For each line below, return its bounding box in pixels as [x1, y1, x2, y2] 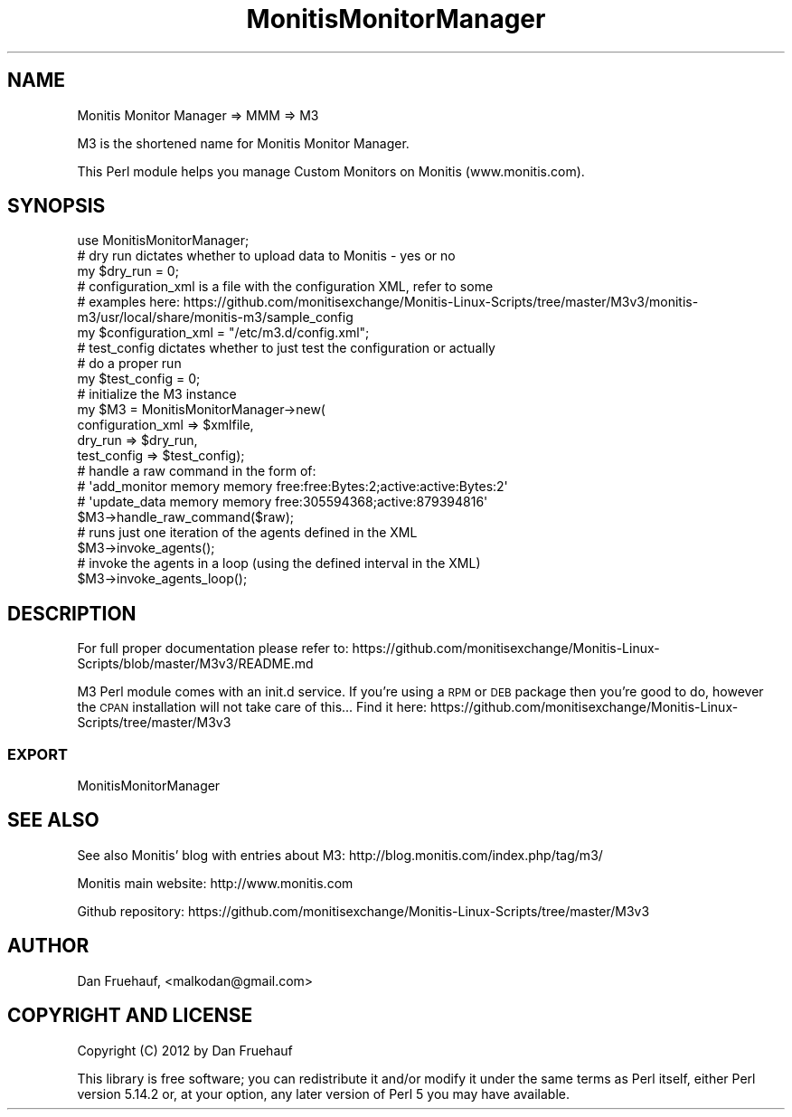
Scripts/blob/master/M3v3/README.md [77, 656, 314, 672]
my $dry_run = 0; [77, 263, 179, 279]
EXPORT [7, 744, 68, 763]
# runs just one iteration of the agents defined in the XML [77, 525, 418, 541]
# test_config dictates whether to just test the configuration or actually [77, 340, 495, 356]
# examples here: [77, 294, 180, 310]
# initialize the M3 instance [77, 386, 237, 402]
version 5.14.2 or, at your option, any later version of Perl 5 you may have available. [77, 1085, 570, 1102]
